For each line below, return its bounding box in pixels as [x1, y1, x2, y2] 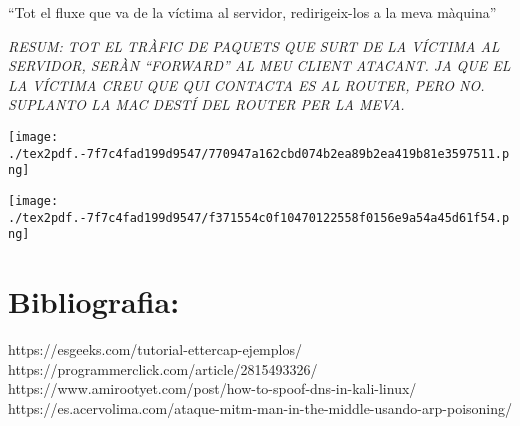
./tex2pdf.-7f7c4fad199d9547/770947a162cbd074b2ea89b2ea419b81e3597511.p [8, 146, 510, 161]
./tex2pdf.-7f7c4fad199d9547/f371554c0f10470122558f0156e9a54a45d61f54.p [8, 210, 510, 225]
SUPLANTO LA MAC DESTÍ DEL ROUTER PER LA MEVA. [8, 94, 405, 115]
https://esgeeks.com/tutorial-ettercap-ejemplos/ [8, 339, 302, 360]
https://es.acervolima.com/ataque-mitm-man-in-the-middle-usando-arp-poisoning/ [8, 397, 513, 418]
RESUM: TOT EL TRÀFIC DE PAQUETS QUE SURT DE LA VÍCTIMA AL [8, 35, 500, 56]
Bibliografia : [8, 281, 180, 322]
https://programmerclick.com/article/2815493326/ [8, 358, 318, 379]
